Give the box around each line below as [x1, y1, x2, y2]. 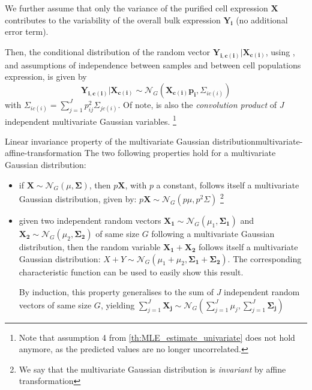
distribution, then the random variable [19, 240, 161, 253]
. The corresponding [227, 252, 302, 265]
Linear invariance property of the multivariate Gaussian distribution [5, 134, 256, 147]
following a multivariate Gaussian [151, 227, 275, 239]
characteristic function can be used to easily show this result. [19, 265, 244, 278]
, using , [265, 45, 295, 58]
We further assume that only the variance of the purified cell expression [5, 2, 268, 14]
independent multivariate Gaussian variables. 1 [5, 113, 176, 127]
